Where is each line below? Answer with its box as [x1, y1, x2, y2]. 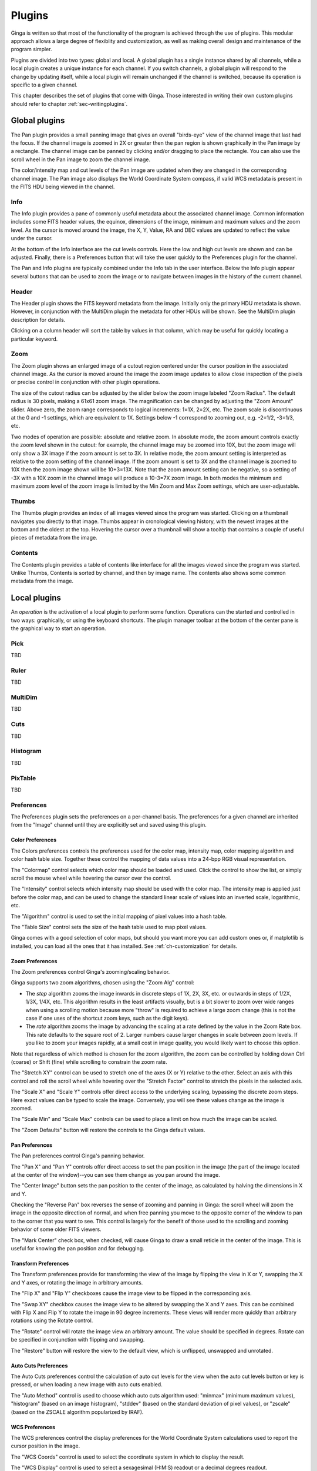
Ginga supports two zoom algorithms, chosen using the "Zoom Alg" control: [11, 979, 195, 986]
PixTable [11, 774, 36, 782]
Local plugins [11, 593, 61, 603]
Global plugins [11, 115, 65, 126]
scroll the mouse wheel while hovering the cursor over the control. [11, 874, 171, 881]
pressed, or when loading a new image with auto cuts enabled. [11, 1381, 163, 1388]
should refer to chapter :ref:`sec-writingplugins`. [11, 100, 128, 107]
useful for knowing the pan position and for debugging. [11, 1245, 144, 1252]
